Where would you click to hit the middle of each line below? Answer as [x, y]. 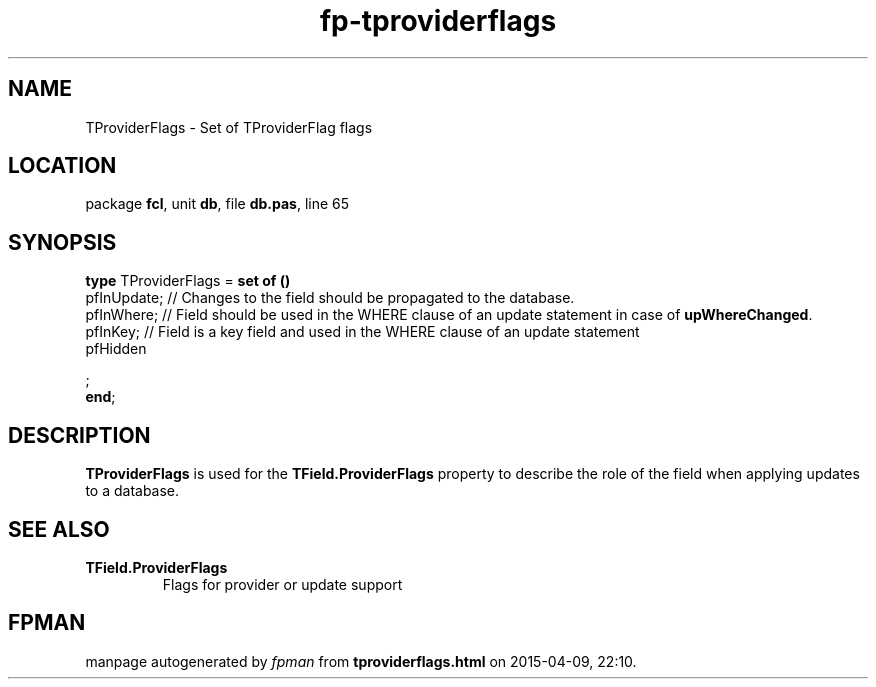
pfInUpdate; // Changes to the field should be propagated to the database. [330, 298]
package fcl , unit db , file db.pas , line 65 [217, 204]
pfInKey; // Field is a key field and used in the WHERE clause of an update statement [362, 332]
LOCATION [62, 166]
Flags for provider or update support [282, 584]
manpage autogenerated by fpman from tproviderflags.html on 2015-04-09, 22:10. [361, 661]
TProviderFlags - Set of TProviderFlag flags [229, 127]
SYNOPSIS [62, 242]
